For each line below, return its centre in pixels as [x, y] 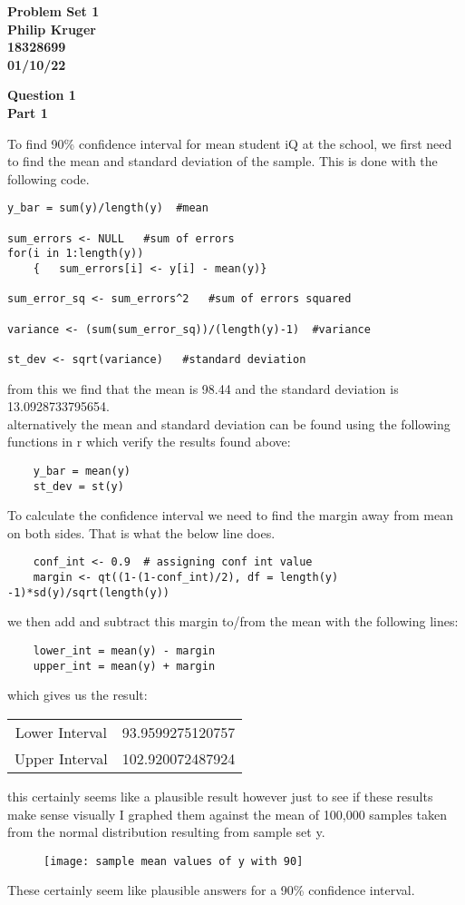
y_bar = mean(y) [82, 471]
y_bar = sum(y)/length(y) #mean [108, 208]
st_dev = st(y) [78, 486]
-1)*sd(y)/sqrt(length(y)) [88, 592]
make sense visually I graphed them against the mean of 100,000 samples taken [228, 814]
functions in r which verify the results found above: [149, 442]
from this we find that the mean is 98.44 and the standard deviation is [203, 388]
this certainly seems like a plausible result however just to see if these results [220, 796]
